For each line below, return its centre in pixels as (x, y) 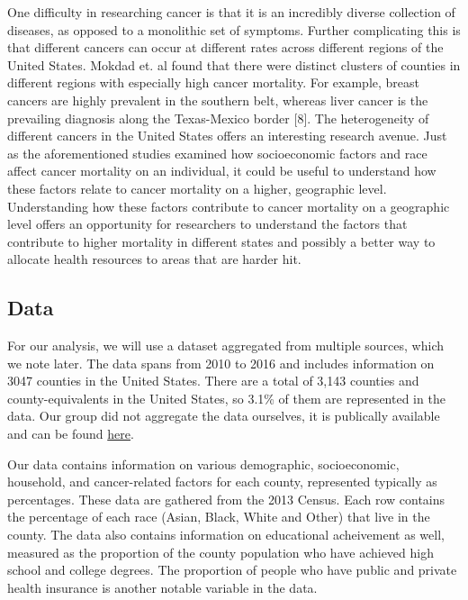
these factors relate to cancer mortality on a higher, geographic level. (197, 188)
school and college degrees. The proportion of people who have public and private (232, 570)
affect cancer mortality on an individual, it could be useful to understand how (222, 171)
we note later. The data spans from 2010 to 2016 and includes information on (221, 363)
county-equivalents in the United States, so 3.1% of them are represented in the (226, 398)
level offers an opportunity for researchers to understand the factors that (207, 224)
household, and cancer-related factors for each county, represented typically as (222, 482)
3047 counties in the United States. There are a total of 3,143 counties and (213, 381)
